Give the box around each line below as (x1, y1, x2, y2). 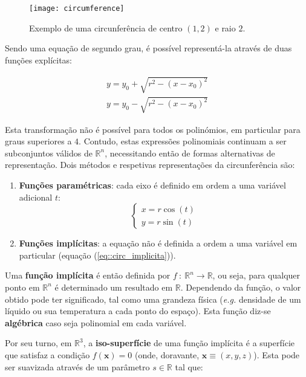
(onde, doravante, (134, 348, 200, 361)
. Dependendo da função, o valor (180, 280, 301, 293)
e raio (215, 21, 236, 34)
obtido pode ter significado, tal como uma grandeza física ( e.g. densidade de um (5, 292, 301, 305)
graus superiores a (5, 135, 72, 147)
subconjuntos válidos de (5, 146, 93, 159)
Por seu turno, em (5, 337, 72, 349)
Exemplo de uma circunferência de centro (29, 21, 183, 34)
